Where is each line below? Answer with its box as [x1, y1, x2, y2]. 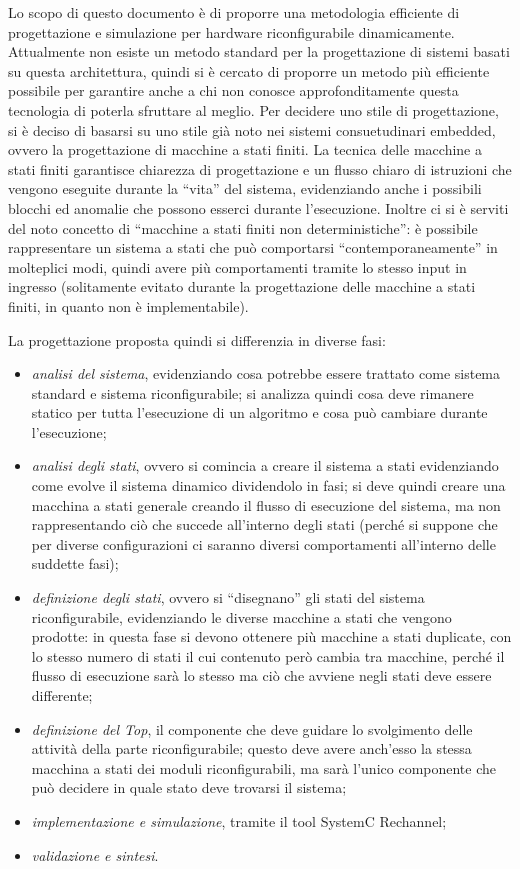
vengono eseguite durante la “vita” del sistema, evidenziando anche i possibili [8, 178, 482, 199]
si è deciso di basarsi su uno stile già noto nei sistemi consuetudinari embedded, [8, 119, 496, 140]
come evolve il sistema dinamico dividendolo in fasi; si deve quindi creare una [31, 475, 506, 496]
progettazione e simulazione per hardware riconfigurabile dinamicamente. [8, 21, 455, 42]
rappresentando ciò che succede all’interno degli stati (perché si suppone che [31, 514, 498, 535]
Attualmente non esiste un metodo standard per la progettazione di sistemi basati [8, 41, 510, 62]
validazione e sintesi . [31, 844, 159, 865]
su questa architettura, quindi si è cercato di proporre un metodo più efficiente [8, 60, 490, 81]
